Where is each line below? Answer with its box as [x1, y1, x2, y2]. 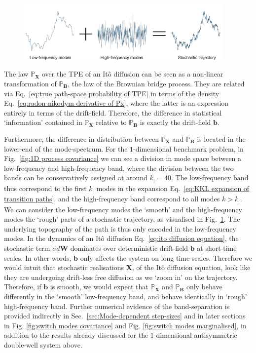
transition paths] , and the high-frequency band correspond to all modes [4, 194, 220, 204]
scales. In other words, [4, 252, 72, 263]
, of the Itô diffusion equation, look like [132, 262, 251, 273]
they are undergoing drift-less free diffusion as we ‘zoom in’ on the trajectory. [4, 272, 238, 282]
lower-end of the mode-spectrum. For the [4, 143, 128, 154]
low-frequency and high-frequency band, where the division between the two [4, 162, 234, 173]
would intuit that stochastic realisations [4, 262, 124, 273]
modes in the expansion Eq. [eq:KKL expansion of [96, 183, 250, 193]
